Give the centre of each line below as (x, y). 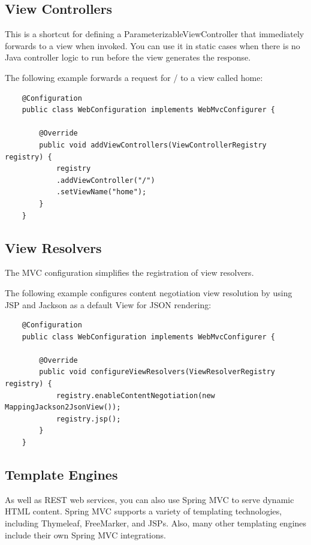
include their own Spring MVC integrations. (85, 535)
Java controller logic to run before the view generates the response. (128, 57)
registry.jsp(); (88, 419)
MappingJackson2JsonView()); (63, 407)
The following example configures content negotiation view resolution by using (149, 292)
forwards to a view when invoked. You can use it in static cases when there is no (153, 45)
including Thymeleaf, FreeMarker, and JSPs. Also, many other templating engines (156, 523)
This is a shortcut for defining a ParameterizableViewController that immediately (155, 34)
